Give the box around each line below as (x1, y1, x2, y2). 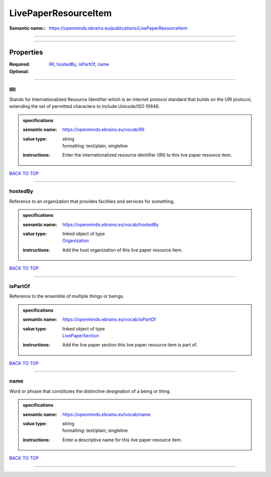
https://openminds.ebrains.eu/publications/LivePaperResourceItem (49, 25, 188, 31)
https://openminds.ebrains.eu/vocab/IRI (62, 127, 145, 133)
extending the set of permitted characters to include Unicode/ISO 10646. (9, 103, 160, 109)
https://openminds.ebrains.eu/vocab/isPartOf (62, 316, 156, 322)
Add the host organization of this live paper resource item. (62, 247, 183, 253)
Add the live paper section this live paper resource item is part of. (62, 342, 198, 348)
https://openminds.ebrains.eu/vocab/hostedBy (62, 221, 159, 227)
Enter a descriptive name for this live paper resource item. (62, 437, 183, 443)
